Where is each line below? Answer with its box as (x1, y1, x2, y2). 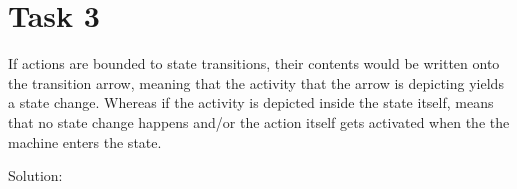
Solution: (8, 165, 63, 186)
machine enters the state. (8, 131, 162, 152)
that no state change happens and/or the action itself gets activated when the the (8, 111, 510, 132)
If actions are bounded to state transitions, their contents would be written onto (8, 53, 500, 74)
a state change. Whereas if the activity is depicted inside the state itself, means (8, 92, 494, 113)
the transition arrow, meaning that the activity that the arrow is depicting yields (8, 72, 504, 93)
